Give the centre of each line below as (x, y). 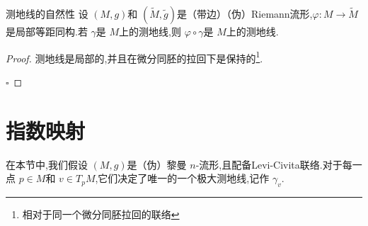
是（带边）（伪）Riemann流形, (245, 13)
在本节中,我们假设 (47, 164)
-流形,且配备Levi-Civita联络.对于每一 (279, 164)
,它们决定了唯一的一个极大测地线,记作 (182, 178)
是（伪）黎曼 (157, 164)
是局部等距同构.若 (47, 31)
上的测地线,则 (150, 31)
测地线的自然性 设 (47, 13)
